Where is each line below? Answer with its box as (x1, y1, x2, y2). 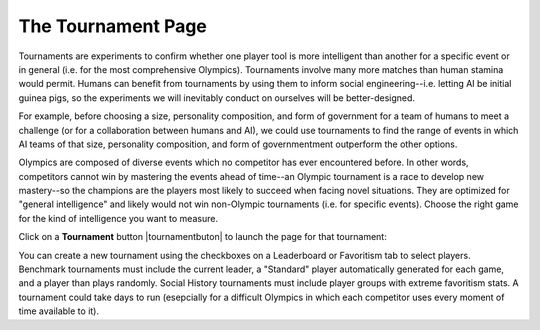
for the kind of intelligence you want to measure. (18, 212, 219, 224)
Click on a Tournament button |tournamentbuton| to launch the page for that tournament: (18, 231, 387, 243)
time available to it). (18, 305, 100, 317)
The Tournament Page (18, 15, 207, 37)
